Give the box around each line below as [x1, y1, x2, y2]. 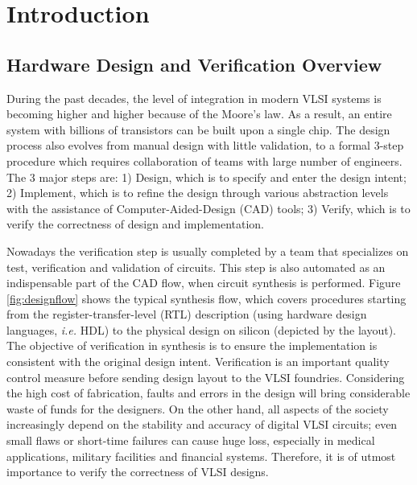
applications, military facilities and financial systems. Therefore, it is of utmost [6, 447, 396, 464]
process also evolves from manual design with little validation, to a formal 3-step [6, 137, 404, 154]
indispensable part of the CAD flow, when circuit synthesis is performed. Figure [6, 274, 401, 291]
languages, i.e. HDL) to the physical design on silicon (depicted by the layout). [6, 321, 396, 338]
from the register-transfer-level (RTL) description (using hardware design [6, 306, 367, 323]
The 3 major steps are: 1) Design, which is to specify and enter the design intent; [6, 168, 407, 185]
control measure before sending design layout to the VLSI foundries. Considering [6, 368, 405, 385]
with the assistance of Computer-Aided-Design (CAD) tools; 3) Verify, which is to [6, 199, 411, 216]
